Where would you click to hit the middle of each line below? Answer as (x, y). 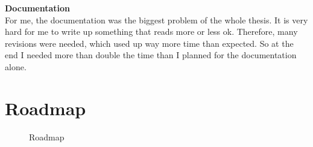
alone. (16, 66)
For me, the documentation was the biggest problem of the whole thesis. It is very (156, 19)
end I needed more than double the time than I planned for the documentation (151, 55)
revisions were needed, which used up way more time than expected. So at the (149, 43)
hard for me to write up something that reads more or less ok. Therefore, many (151, 31)
